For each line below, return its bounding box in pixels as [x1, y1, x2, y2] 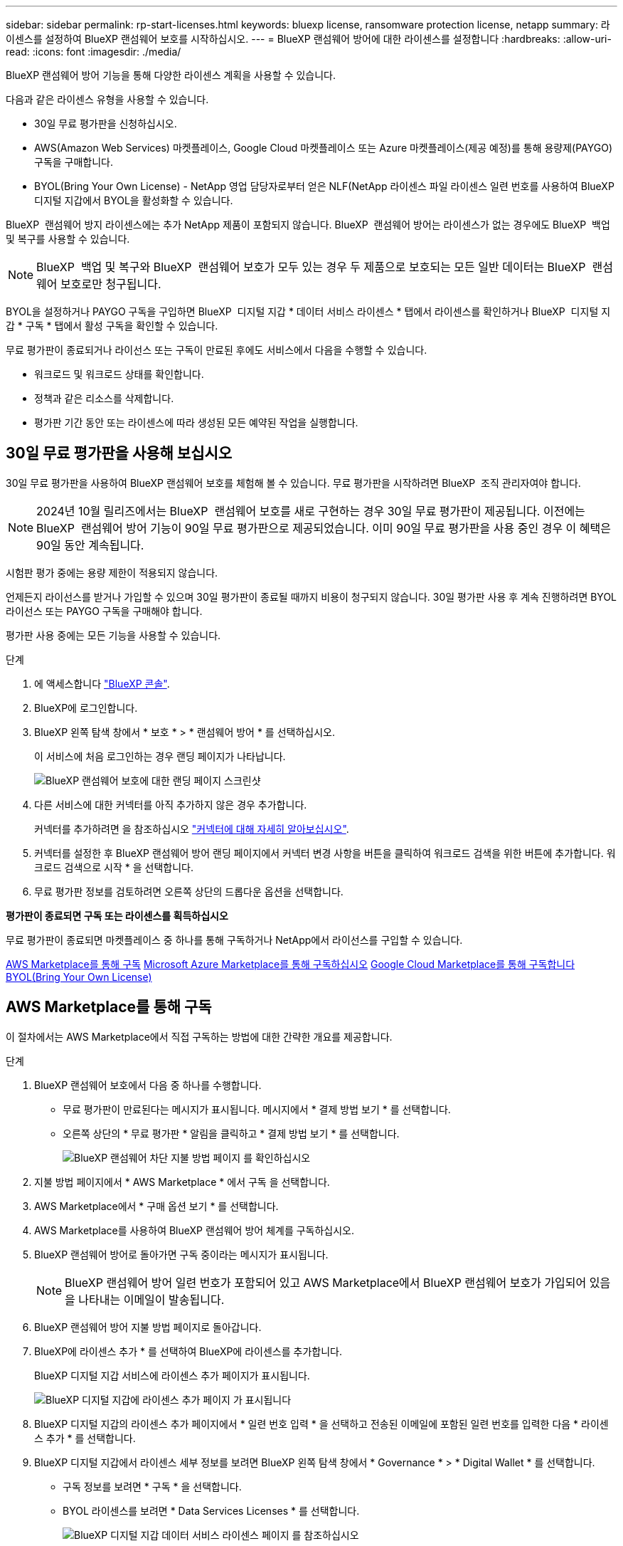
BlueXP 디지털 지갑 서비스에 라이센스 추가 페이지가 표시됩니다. [34, 1369, 310, 1382]
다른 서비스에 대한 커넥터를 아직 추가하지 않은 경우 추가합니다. [34, 798, 307, 811]
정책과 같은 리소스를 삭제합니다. [34, 392, 174, 404]
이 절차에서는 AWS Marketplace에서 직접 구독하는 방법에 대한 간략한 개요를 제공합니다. [6, 1030, 393, 1043]
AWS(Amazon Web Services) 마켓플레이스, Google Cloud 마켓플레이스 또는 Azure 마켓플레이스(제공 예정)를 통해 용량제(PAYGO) [34, 142, 613, 154]
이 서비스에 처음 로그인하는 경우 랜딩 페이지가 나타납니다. [34, 750, 286, 762]
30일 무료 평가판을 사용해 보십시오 [6, 444, 233, 463]
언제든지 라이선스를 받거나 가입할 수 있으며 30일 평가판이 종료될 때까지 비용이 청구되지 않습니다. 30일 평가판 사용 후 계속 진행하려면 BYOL [6, 590, 617, 603]
